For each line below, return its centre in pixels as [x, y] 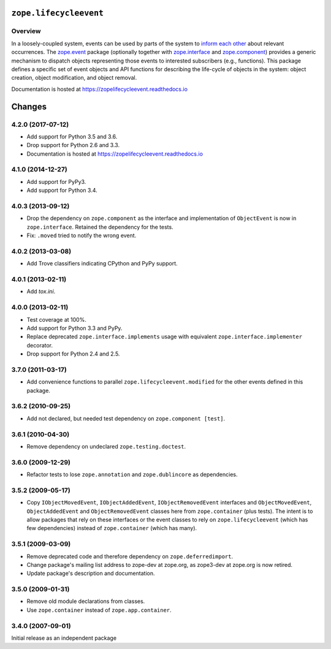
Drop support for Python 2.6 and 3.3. [73, 145]
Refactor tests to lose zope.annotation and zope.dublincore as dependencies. [132, 474]
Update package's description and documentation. [91, 574]
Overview [26, 31]
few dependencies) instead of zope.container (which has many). [112, 528]
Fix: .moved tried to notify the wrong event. [82, 235]
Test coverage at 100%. [57, 319]
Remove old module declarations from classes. [86, 601]
